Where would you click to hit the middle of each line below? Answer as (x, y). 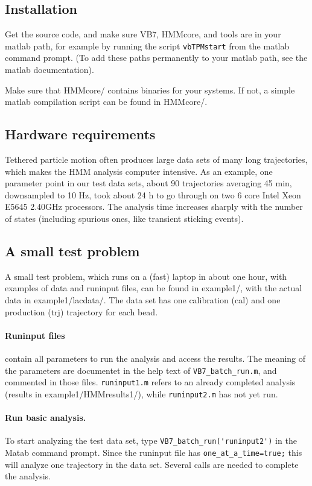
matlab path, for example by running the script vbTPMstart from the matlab (147, 46)
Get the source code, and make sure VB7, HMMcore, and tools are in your (143, 34)
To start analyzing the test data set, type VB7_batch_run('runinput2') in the (151, 440)
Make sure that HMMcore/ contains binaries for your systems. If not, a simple (150, 90)
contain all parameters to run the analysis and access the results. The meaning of (155, 358)
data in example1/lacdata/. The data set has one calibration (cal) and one (143, 299)
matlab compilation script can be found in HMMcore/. (106, 102)
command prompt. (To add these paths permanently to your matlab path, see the (156, 58)
